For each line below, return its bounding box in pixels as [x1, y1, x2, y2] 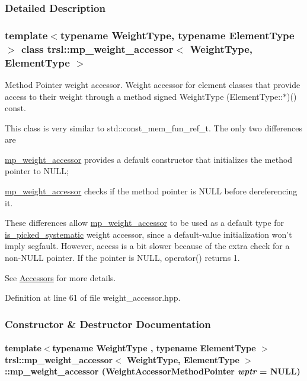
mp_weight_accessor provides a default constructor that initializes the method [5, 153, 293, 165]
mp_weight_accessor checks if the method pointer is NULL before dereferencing [5, 185, 298, 197]
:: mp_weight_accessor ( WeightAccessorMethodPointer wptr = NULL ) [5, 365, 300, 377]
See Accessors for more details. [5, 271, 116, 284]
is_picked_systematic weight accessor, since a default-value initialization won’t [5, 228, 292, 240]
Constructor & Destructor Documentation [5, 316, 211, 331]
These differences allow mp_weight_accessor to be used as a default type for [5, 216, 284, 229]
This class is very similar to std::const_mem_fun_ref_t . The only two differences [5, 121, 303, 134]
